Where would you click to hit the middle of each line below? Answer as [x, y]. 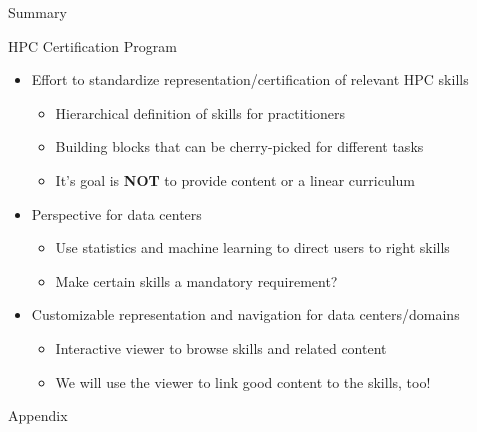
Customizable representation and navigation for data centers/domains [245, 314]
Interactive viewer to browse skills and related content [221, 347]
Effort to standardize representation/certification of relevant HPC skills [250, 79]
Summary [37, 12]
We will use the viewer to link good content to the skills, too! [243, 381]
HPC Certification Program [92, 45]
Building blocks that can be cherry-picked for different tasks [239, 146]
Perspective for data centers [116, 213]
